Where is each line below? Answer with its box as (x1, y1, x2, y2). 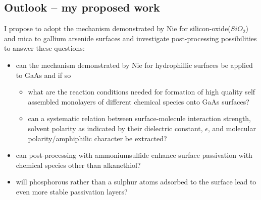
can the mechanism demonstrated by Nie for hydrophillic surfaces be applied (16, 59, 253, 70)
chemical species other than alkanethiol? (16, 159, 141, 170)
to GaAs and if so (16, 69, 71, 80)
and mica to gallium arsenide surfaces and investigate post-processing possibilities (4, 33, 257, 43)
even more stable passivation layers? (16, 186, 128, 196)
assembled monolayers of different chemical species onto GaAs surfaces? (28, 96, 249, 107)
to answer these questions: (4, 43, 85, 53)
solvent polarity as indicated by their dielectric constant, (28, 123, 203, 133)
